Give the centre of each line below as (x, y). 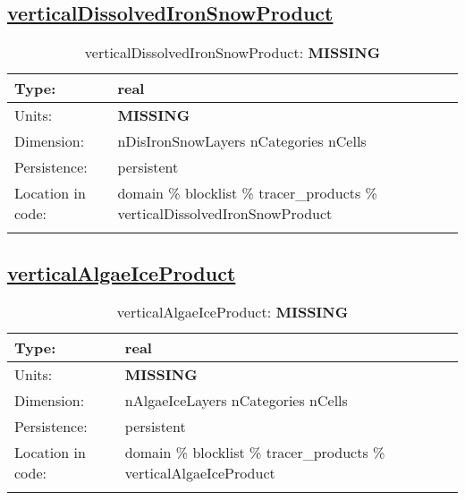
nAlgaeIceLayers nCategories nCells (236, 401)
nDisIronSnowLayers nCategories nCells (242, 141)
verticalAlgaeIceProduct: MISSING (232, 312)
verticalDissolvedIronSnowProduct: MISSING (232, 53)
